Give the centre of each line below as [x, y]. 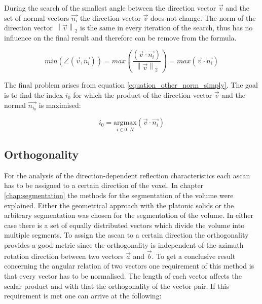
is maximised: [60, 105]
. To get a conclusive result [194, 256]
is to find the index [34, 94]
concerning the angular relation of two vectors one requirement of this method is [129, 266]
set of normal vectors [37, 17]
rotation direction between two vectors [64, 256]
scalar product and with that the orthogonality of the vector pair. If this [117, 286]
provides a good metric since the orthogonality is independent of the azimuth [124, 244]
